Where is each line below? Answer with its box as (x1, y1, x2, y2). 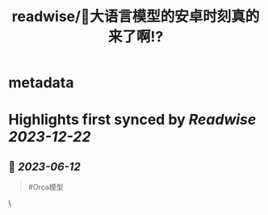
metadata (8, 74, 74, 92)
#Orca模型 (27, 183, 64, 192)
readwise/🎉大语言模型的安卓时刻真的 (11, 7, 260, 26)
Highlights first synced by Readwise (8, 111, 257, 129)
